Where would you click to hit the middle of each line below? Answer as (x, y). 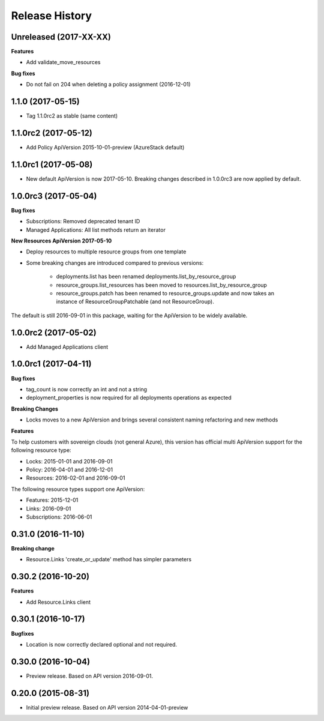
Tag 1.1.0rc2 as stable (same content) (72, 116)
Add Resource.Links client (58, 602)
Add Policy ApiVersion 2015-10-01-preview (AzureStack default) (105, 148)
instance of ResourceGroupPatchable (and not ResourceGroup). (135, 302)
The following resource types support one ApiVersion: (78, 489)
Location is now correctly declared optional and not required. (101, 644)
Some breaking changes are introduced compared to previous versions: (115, 263)
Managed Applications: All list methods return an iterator (96, 230)
